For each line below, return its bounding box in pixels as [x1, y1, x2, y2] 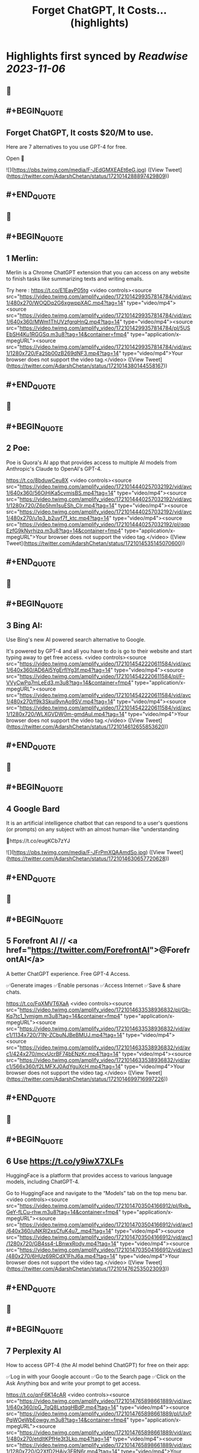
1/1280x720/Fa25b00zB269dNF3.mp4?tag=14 [6, 350, 119, 357]
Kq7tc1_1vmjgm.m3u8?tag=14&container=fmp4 [6, 1012, 120, 1020]
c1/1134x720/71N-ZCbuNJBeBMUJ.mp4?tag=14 [6, 1031, 123, 1038]
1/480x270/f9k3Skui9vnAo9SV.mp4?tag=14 [6, 698, 114, 705]
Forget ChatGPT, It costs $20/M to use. [6, 127, 154, 138]
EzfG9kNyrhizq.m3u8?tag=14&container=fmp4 [6, 527, 121, 534]
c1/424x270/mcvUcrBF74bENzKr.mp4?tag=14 [6, 1050, 119, 1057]
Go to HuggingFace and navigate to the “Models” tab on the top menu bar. [6, 1190, 188, 1197]
